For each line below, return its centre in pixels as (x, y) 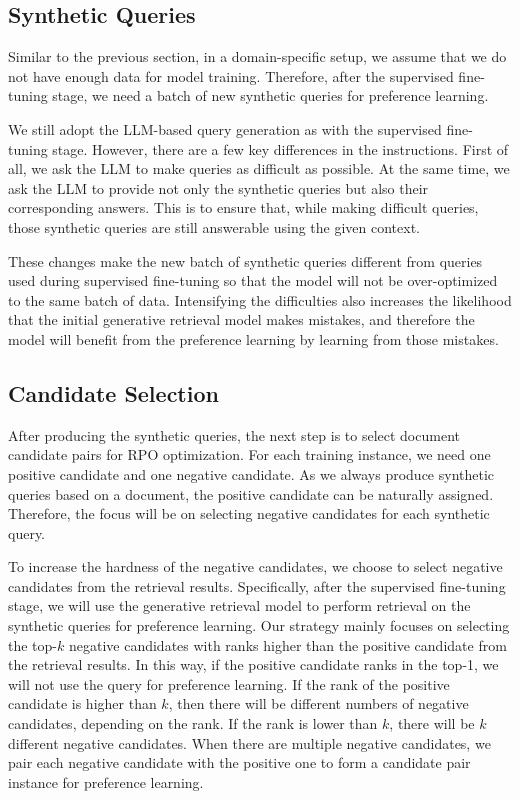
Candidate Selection (113, 392)
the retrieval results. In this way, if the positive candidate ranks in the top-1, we (253, 664)
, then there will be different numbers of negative (318, 703)
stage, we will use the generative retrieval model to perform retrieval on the (239, 605)
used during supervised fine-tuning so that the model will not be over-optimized (253, 280)
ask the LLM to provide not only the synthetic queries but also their (218, 187)
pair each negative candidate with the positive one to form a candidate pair (239, 762)
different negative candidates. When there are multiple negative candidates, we (249, 742)
